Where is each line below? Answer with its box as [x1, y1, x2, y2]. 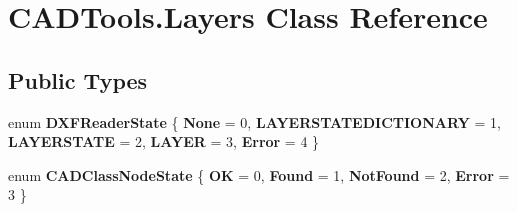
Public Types [8, 64, 148, 95]
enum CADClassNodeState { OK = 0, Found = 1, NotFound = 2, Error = [8, 164, 510, 185]
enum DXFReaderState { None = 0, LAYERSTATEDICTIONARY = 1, [8, 111, 501, 132]
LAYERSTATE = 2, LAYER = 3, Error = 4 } [8, 131, 320, 152]
